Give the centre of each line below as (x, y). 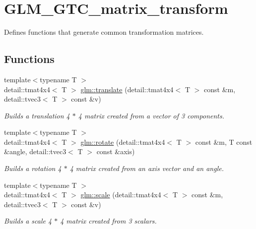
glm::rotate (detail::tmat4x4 (123, 142)
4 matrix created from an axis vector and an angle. (147, 168)
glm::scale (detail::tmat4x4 (121, 195)
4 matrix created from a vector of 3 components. (151, 115)
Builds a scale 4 (28, 221)
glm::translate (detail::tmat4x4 (127, 89)
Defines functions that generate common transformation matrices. (104, 32)
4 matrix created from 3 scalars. (108, 221)
